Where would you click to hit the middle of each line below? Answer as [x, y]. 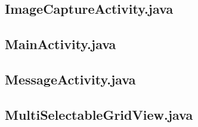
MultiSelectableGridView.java [99, 114]
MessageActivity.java [70, 79]
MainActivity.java [61, 44]
